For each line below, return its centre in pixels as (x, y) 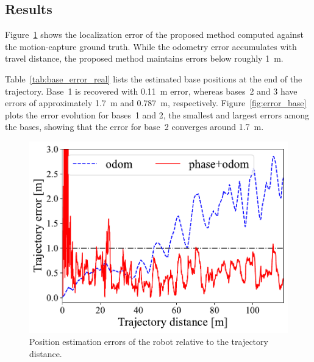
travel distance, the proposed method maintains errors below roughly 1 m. (144, 58)
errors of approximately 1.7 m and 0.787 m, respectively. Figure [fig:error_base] (156, 103)
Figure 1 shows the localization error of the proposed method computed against (154, 34)
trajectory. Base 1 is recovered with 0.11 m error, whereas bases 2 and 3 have (151, 91)
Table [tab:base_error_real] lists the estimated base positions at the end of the (154, 78)
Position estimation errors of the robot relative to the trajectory (149, 342)
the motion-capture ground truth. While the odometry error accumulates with (151, 46)
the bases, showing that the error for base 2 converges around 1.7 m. (134, 127)
